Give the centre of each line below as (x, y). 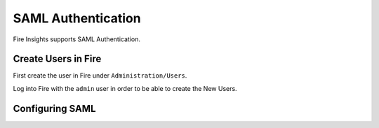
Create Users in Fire (57, 59)
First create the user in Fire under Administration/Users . (100, 76)
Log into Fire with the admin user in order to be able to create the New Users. (125, 88)
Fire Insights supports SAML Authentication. (77, 39)
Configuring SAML (54, 108)
